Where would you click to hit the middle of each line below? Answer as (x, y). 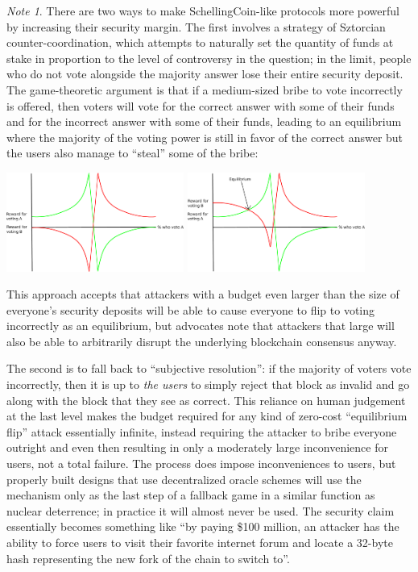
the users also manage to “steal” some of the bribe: (132, 153)
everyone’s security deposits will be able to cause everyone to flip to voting (191, 309)
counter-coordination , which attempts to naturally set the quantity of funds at (200, 42)
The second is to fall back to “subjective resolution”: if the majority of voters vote (209, 368)
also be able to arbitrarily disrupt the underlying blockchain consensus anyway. (202, 341)
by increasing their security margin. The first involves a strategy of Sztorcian (196, 26)
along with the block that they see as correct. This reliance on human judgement (206, 400)
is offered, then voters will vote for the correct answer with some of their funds (201, 105)
